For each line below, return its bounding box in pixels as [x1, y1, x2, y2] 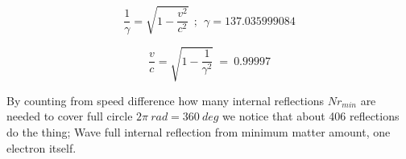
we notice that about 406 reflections [222, 108, 400, 124]
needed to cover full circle [6, 108, 133, 124]
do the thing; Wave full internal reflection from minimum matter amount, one [6, 123, 391, 140]
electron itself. [6, 139, 77, 156]
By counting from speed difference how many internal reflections [6, 92, 325, 108]
